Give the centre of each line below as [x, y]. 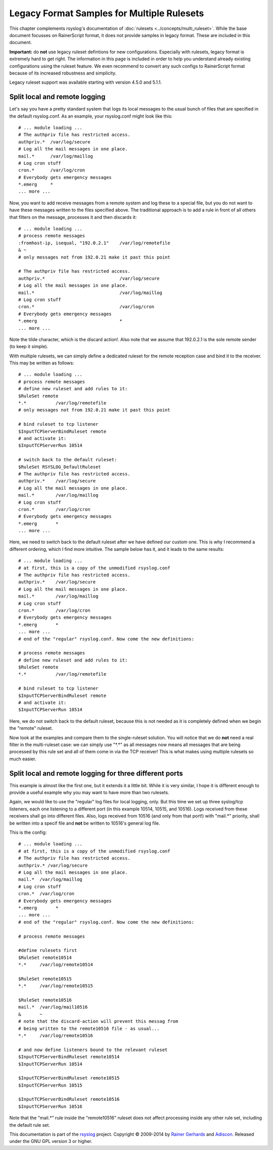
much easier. [23, 759]
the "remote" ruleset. [31, 728]
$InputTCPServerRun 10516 [51, 1106]
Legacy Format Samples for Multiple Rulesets [107, 13]
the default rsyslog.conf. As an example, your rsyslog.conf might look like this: [91, 116]
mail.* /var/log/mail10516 [53, 1007]
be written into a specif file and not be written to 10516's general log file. [85, 823]
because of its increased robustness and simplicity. [63, 73]
